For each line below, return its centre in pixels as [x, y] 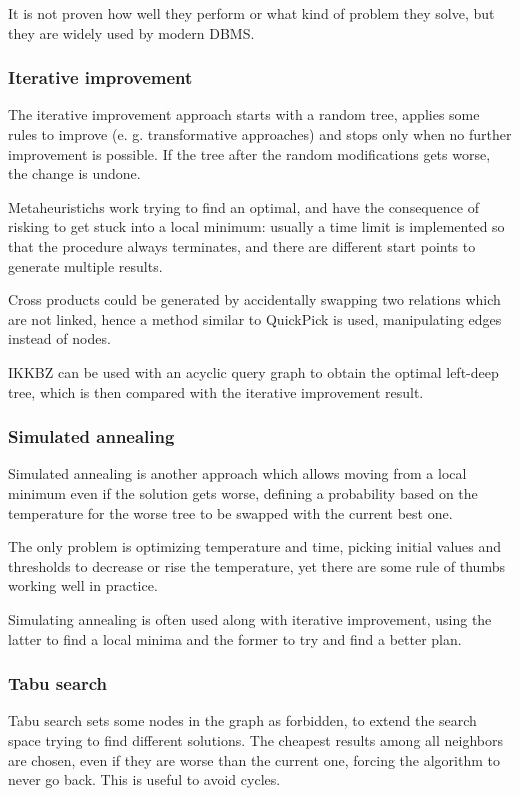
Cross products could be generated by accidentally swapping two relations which [254, 299]
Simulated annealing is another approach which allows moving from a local [237, 473]
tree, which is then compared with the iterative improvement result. [216, 391]
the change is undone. [74, 173]
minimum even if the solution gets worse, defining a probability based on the [243, 492]
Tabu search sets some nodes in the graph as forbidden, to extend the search [242, 720]
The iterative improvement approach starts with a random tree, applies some [244, 114]
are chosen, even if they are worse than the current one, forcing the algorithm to [254, 759]
